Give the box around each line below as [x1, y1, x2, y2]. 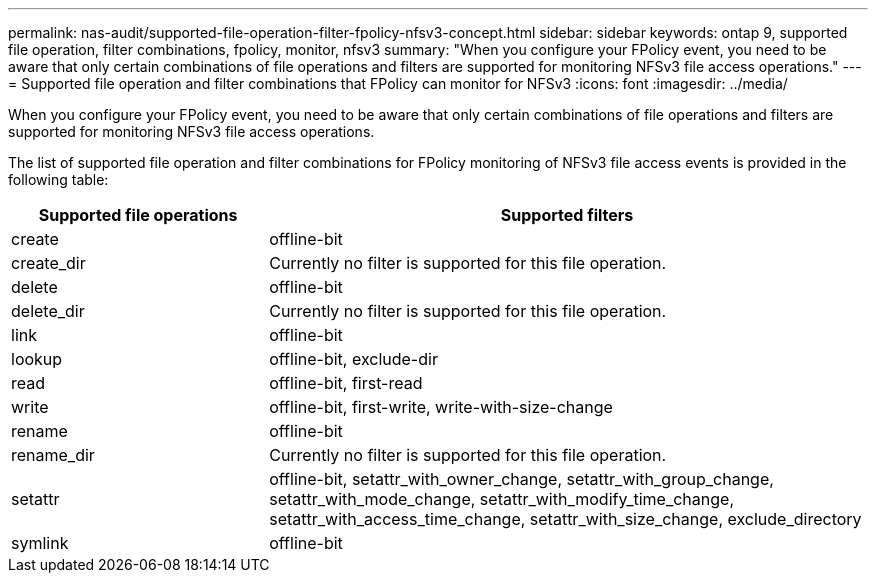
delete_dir [11, 301, 85, 321]
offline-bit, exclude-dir [269, 349, 438, 369]
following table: [8, 171, 109, 188]
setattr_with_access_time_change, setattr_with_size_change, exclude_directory [269, 509, 862, 529]
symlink [11, 533, 69, 553]
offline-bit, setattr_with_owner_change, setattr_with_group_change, [269, 469, 774, 489]
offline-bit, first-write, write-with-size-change [269, 397, 613, 417]
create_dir [11, 253, 86, 273]
